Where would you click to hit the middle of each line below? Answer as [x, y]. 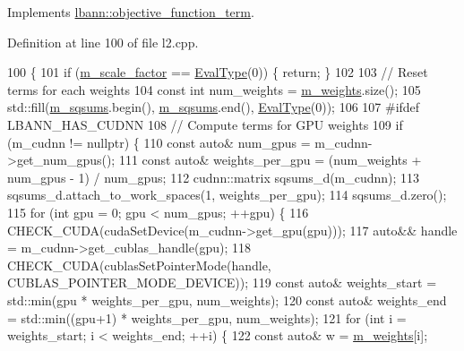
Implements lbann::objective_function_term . [131, 12]
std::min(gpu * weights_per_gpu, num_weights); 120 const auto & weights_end [227, 300]
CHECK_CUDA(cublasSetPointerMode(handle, [139, 265]
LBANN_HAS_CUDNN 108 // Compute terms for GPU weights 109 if [205, 124]
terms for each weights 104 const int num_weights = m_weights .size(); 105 [214, 89]
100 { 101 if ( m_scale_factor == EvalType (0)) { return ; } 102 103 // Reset [218, 72]
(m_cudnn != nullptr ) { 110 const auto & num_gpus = [159, 142]
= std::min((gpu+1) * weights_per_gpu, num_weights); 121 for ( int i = [207, 317]
